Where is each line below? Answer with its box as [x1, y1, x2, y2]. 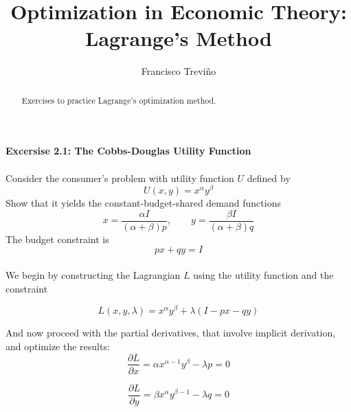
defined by [247, 170, 291, 185]
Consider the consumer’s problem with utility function [5, 170, 234, 185]
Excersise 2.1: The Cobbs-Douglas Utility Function [5, 144, 251, 158]
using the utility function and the [193, 268, 334, 282]
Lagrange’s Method [85, 24, 272, 52]
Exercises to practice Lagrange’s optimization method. [21, 94, 216, 106]
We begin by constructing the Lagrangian [5, 268, 181, 282]
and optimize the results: [5, 339, 110, 353]
